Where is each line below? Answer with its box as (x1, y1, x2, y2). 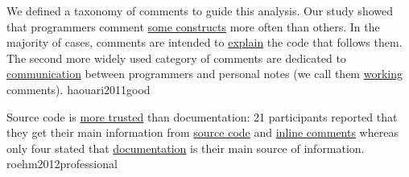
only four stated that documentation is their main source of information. (6, 139, 365, 156)
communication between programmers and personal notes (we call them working (6, 65, 403, 82)
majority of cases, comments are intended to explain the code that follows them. (6, 34, 403, 51)
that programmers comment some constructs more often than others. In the (6, 18, 380, 35)
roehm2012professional (6, 155, 118, 172)
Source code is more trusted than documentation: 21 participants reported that (6, 108, 398, 125)
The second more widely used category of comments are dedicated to (6, 49, 346, 66)
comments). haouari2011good (6, 80, 151, 97)
